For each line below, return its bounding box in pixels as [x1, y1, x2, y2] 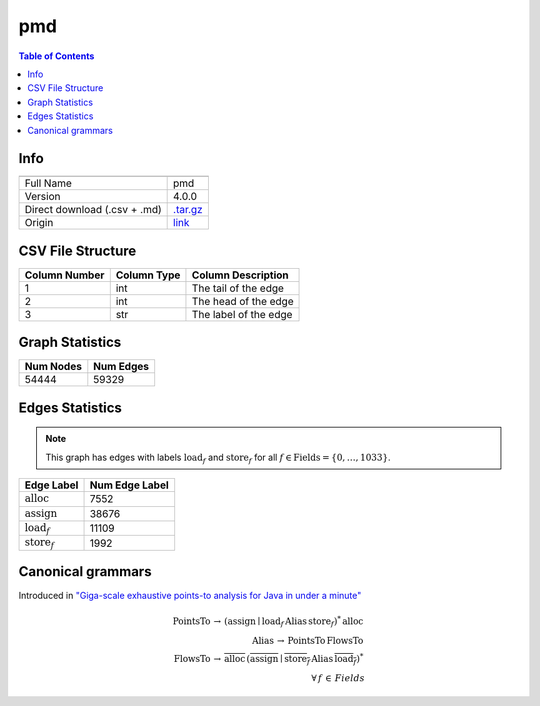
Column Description [191, 268, 289, 282]
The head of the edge [191, 294, 294, 308]
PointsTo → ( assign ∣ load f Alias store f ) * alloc [172, 613, 364, 629]
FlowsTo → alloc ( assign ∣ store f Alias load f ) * [173, 651, 364, 667]
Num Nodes [24, 360, 82, 374]
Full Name [24, 176, 72, 190]
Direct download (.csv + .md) [24, 203, 162, 217]
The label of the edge [191, 307, 293, 321]
